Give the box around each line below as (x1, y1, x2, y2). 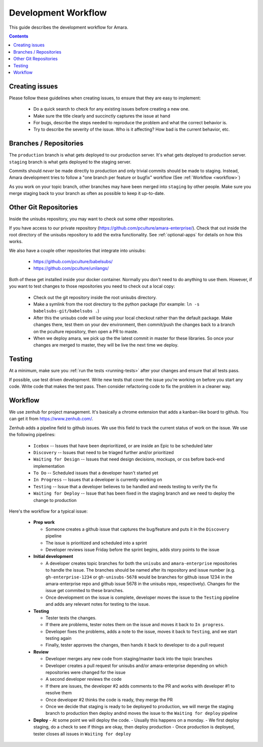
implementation (33, 463, 65, 469)
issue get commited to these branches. (45, 588, 124, 594)
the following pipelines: (9, 432, 56, 438)
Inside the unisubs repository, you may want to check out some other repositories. (9, 216, 174, 222)
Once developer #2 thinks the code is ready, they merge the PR (45, 697, 173, 703)
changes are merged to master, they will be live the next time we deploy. (33, 342, 179, 348)
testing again (45, 635, 72, 641)
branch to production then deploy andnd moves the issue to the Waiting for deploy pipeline (45, 710, 238, 716)
